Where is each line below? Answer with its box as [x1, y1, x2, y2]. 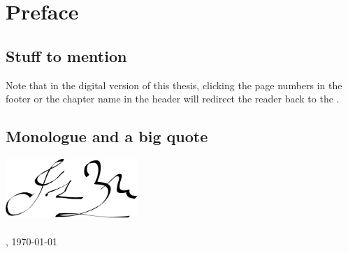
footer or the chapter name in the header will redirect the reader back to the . [6, 91, 340, 106]
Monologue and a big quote [6, 125, 208, 147]
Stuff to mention [6, 45, 127, 66]
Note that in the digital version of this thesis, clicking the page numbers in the [6, 77, 342, 92]
